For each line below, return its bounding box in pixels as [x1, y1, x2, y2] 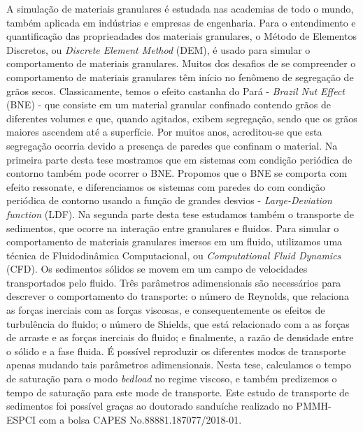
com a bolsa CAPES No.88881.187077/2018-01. [38, 412, 242, 426]
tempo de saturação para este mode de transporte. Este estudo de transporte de [6, 384, 350, 399]
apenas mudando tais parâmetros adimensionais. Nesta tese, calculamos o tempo [6, 357, 351, 372]
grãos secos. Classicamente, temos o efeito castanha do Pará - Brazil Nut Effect [6, 83, 345, 98]
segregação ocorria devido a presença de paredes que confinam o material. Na [6, 138, 338, 152]
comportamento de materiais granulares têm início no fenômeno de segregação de [6, 69, 354, 84]
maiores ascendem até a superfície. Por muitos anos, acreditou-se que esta [6, 124, 322, 139]
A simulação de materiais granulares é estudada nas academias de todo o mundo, [6, 1, 354, 15]
